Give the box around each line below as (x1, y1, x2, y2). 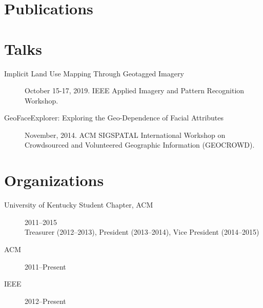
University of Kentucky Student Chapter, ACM (4, 199, 153, 210)
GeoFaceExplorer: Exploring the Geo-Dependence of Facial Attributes (4, 112, 224, 123)
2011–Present (25, 261, 66, 272)
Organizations (4, 170, 104, 191)
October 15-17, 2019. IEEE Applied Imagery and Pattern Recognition (25, 85, 245, 96)
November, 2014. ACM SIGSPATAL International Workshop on (25, 129, 226, 140)
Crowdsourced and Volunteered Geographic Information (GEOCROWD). (25, 139, 255, 150)
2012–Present (25, 295, 66, 306)
